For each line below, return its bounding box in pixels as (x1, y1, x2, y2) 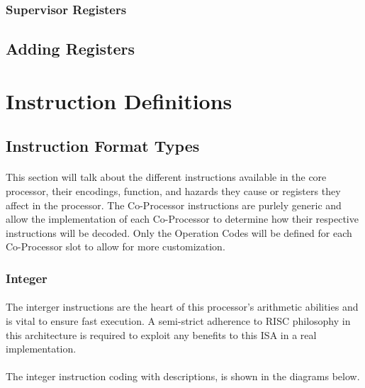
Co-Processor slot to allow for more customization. (6, 239, 225, 254)
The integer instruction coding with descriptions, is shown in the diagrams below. (6, 369, 360, 384)
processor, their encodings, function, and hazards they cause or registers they (6, 183, 341, 198)
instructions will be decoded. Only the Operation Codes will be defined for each (6, 225, 352, 240)
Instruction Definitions (6, 86, 232, 115)
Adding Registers (6, 38, 135, 60)
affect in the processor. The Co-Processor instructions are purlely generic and (6, 197, 342, 212)
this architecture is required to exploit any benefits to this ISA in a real (6, 327, 317, 342)
